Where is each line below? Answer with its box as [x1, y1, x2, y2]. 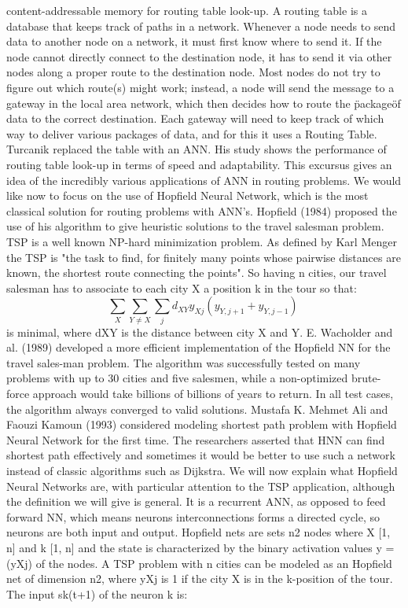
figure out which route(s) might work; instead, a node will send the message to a [6, 79, 395, 95]
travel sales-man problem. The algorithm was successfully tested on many [6, 354, 361, 370]
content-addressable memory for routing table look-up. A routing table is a [6, 2, 367, 18]
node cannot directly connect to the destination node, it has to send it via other [6, 48, 392, 64]
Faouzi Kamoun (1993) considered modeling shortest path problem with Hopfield [6, 416, 397, 433]
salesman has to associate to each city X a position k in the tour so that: [6, 279, 357, 296]
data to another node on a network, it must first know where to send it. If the [6, 33, 382, 50]
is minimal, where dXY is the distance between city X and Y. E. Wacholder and [6, 323, 393, 340]
